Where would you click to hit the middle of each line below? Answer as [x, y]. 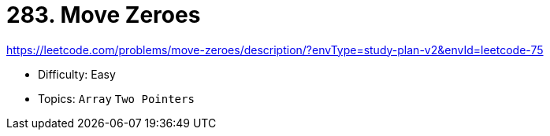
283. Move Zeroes [104, 15]
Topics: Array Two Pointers [116, 98]
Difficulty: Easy [77, 74]
